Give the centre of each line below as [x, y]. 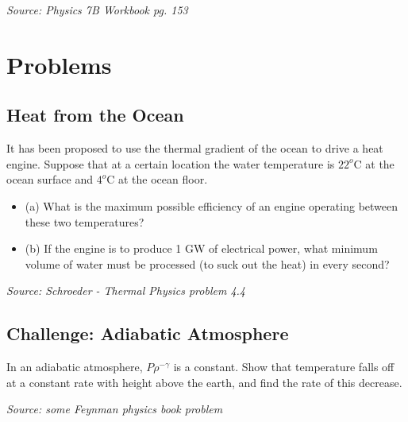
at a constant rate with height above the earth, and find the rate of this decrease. [204, 382]
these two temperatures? [85, 221]
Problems [59, 64]
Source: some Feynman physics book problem [115, 409]
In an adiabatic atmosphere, [75, 367]
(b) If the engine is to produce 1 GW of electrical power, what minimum [201, 248]
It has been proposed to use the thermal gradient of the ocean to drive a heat [195, 148]
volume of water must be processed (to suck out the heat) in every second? [207, 263]
